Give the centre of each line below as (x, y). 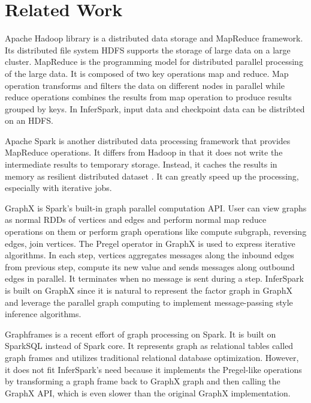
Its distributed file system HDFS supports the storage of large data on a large (148, 50)
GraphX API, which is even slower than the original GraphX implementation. (148, 392)
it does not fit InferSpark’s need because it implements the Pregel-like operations (153, 369)
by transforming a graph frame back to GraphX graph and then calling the (143, 381)
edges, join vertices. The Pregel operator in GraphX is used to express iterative (150, 243)
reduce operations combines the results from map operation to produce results (148, 97)
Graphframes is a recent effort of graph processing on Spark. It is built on (141, 334)
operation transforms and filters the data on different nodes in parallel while (145, 85)
